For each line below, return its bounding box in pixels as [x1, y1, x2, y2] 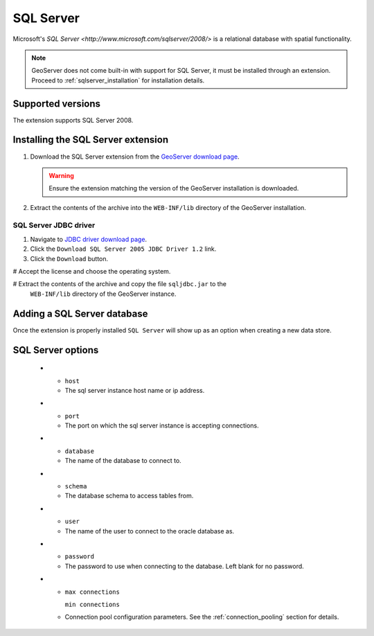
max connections [64, 588, 121, 596]
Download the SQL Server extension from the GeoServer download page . [30, 152, 240, 161]
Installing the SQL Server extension [12, 134, 169, 145]
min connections [64, 600, 121, 608]
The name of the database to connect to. [64, 457, 181, 465]
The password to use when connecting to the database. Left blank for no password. [64, 562, 304, 570]
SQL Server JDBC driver [12, 220, 96, 230]
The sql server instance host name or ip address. [64, 386, 205, 394]
